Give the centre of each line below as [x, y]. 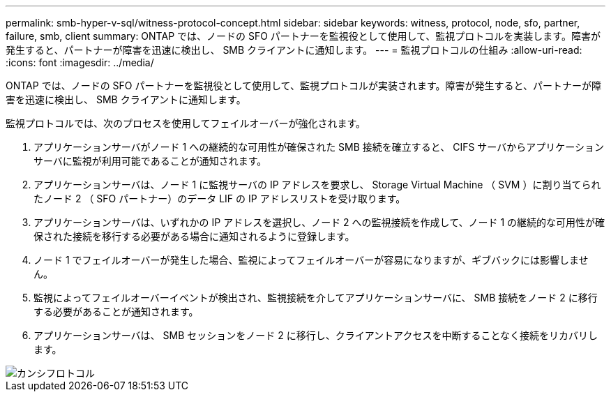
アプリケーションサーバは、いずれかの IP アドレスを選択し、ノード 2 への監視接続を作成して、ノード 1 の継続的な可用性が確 [319, 222]
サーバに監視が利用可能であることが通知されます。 [150, 161]
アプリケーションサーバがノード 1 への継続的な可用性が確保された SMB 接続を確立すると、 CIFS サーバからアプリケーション [319, 147]
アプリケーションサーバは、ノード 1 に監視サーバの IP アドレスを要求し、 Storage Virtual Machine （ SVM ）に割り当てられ [317, 185]
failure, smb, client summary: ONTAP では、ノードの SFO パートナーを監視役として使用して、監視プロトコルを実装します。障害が [303, 36]
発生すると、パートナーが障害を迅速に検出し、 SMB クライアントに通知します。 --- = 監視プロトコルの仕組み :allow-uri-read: [294, 50]
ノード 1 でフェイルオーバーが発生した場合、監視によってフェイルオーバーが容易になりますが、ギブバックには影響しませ [311, 260]
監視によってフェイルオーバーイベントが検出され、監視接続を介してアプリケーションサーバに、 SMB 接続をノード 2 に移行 [316, 298]
